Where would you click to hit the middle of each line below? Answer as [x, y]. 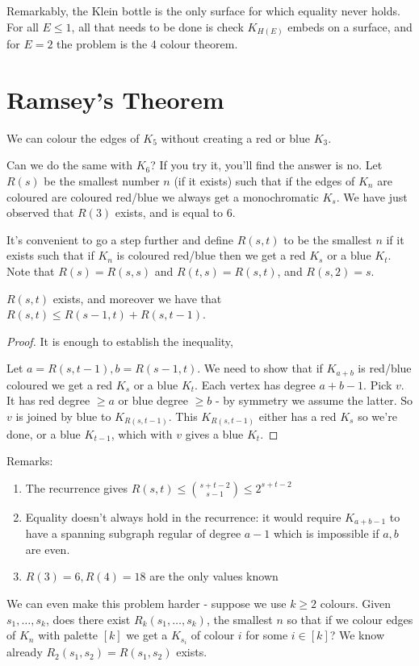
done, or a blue [44, 433]
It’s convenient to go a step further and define [120, 239]
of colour [213, 635]
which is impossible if [326, 533]
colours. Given [356, 603]
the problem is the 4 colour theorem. [147, 44]
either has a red [297, 416]
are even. [48, 549]
